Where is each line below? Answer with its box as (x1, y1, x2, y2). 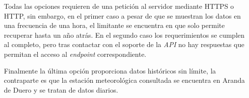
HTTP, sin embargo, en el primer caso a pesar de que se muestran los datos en (4, 10, 241, 21)
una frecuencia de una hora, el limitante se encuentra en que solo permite (4, 20, 225, 30)
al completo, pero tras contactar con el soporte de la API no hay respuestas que (4, 39, 245, 49)
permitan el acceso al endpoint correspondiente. (4, 49, 146, 59)
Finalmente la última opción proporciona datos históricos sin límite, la (4, 65, 216, 75)
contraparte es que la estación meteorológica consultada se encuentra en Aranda (4, 75, 245, 85)
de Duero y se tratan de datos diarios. (4, 84, 118, 95)
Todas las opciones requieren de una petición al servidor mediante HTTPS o (4, 1, 234, 11)
